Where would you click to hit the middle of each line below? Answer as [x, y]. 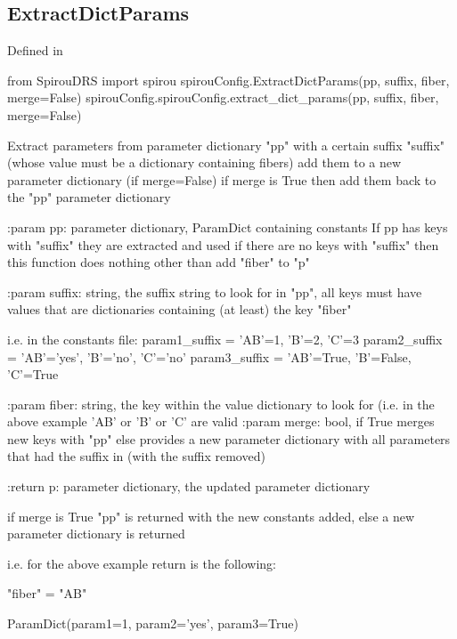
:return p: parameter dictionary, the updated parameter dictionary [189, 486]
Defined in [35, 50]
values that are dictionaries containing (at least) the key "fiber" [180, 309]
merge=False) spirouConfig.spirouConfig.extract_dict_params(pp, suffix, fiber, [223, 97]
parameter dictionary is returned [96, 534]
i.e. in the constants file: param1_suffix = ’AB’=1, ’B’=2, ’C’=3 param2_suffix [225, 339]
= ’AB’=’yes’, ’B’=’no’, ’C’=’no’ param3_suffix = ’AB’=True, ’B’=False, [209, 356]
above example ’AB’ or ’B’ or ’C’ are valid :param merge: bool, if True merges [221, 421]
